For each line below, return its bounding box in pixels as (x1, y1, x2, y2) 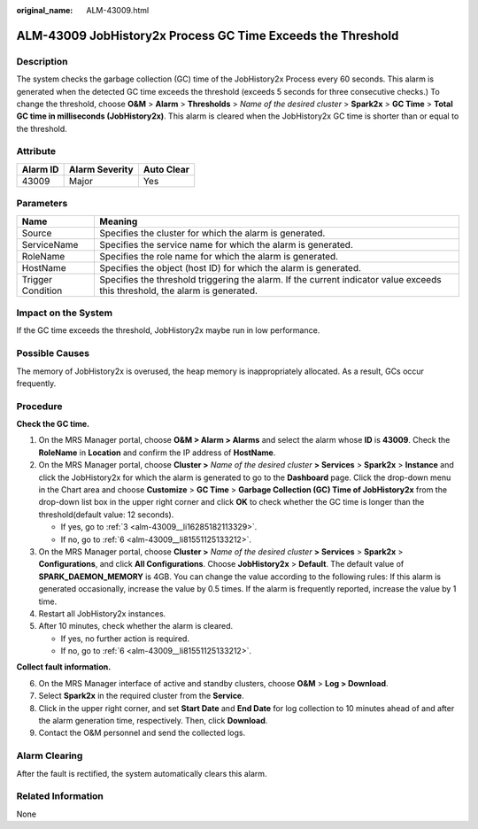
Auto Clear (143, 163, 190, 175)
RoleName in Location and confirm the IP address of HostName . (38, 447, 276, 458)
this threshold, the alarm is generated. (99, 284, 258, 297)
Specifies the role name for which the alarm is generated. (99, 250, 339, 262)
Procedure (16, 399, 63, 412)
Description (16, 55, 68, 67)
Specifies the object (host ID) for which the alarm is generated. (99, 261, 362, 274)
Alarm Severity (68, 163, 134, 175)
